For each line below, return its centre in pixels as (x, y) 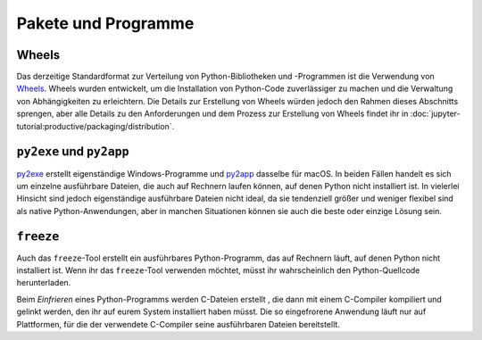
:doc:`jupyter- (435, 114)
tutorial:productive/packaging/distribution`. (96, 126)
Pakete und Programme (105, 23)
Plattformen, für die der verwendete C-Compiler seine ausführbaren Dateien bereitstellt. (179, 324)
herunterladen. (44, 283)
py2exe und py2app (73, 152)
